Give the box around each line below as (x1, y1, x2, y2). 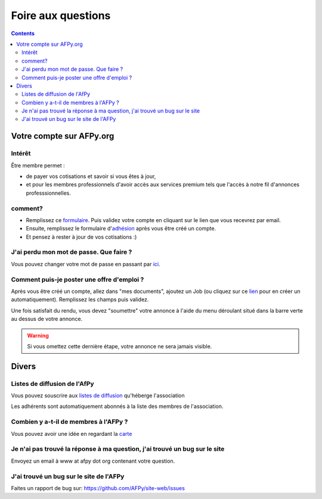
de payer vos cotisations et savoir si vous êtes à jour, (26, 173, 156, 180)
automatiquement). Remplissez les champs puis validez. (11, 296, 149, 303)
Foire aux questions (11, 9, 111, 22)
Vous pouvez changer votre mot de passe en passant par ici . (11, 260, 160, 267)
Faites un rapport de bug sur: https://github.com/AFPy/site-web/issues (11, 484, 185, 491)
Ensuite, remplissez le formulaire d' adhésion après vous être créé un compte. (26, 225, 216, 232)
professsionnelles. (26, 189, 71, 197)
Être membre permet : (11, 161, 65, 169)
